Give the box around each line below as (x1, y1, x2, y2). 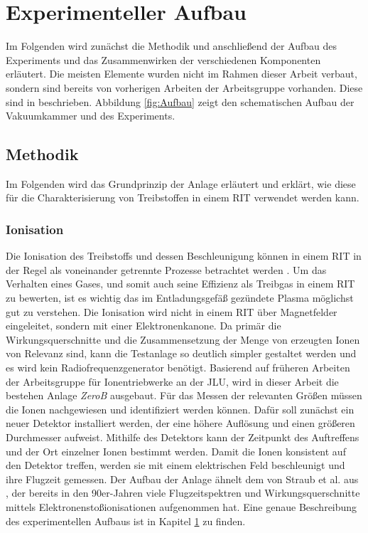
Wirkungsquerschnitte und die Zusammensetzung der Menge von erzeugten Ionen (6, 332, 360, 347)
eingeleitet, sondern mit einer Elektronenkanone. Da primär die (6, 318, 281, 333)
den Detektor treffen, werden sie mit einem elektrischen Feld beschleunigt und (6, 458, 345, 473)
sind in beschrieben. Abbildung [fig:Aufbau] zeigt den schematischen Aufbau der (6, 94, 355, 109)
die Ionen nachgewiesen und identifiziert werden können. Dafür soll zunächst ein (6, 401, 355, 416)
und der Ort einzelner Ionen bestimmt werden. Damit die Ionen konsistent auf (6, 443, 346, 458)
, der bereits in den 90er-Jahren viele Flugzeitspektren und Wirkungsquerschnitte (6, 485, 360, 500)
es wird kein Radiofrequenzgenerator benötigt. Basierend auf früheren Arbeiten (6, 360, 350, 375)
